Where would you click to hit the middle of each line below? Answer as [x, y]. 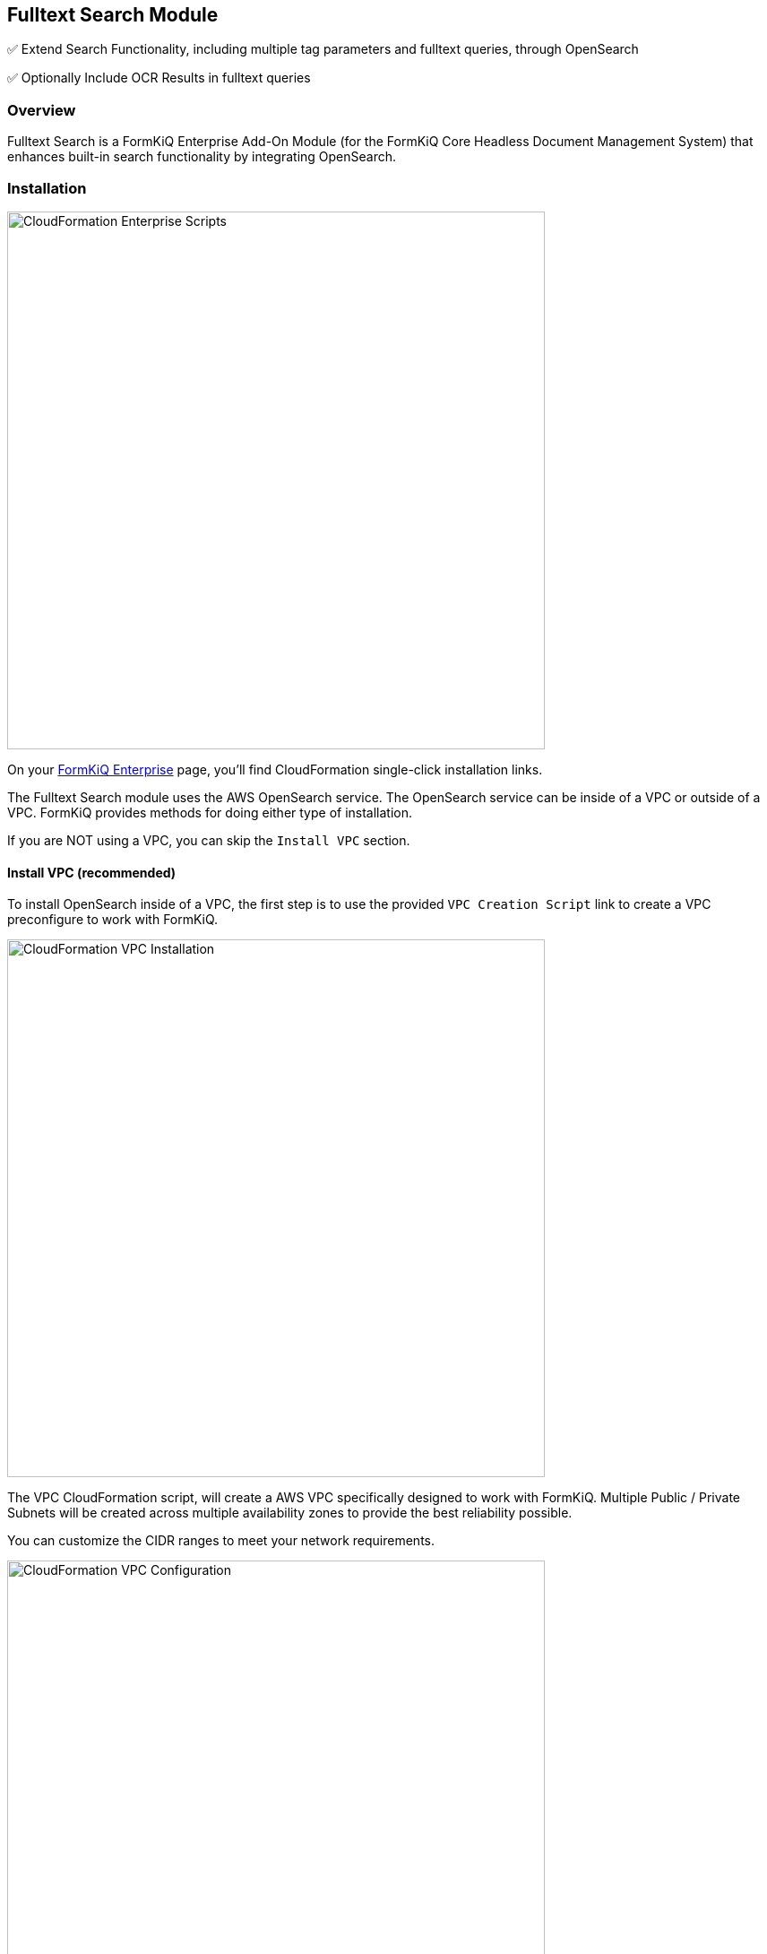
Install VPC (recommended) [92, 872]
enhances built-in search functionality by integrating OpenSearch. [202, 157]
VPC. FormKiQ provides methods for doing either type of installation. [210, 812]
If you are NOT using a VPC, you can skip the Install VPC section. [209, 840]
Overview [42, 110]
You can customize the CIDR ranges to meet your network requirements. [221, 1541]
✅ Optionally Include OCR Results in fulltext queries [159, 78]
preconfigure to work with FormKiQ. [113, 920]
